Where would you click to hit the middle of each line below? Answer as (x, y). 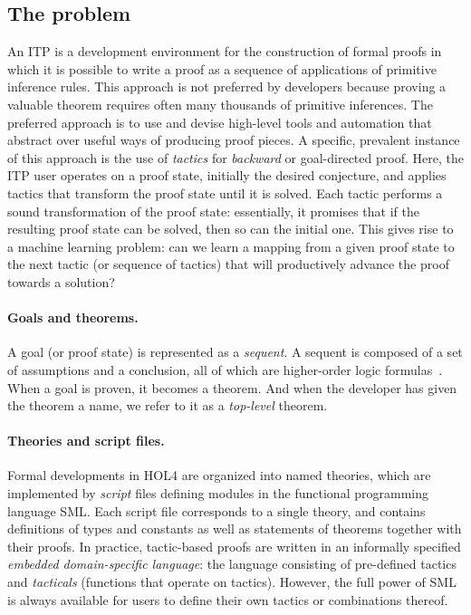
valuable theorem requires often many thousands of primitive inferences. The (220, 104)
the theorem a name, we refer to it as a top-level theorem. (168, 405)
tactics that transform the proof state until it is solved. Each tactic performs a (225, 192)
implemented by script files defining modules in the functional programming (218, 493)
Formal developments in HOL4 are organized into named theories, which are (219, 475)
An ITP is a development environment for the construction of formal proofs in (225, 51)
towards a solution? (61, 281)
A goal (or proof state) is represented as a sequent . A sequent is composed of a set (235, 352)
